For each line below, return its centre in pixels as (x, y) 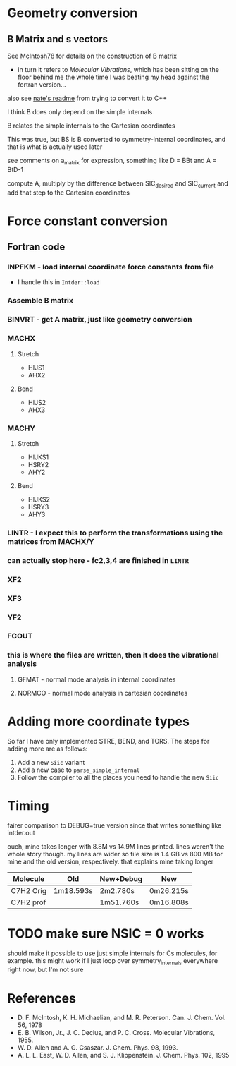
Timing (28, 805)
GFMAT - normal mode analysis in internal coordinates (97, 679)
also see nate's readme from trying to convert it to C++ (87, 98)
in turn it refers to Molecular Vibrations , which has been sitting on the (118, 69)
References (42, 998)
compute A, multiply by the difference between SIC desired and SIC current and (118, 184)
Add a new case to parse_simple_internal (79, 770)
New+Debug (121, 878)
